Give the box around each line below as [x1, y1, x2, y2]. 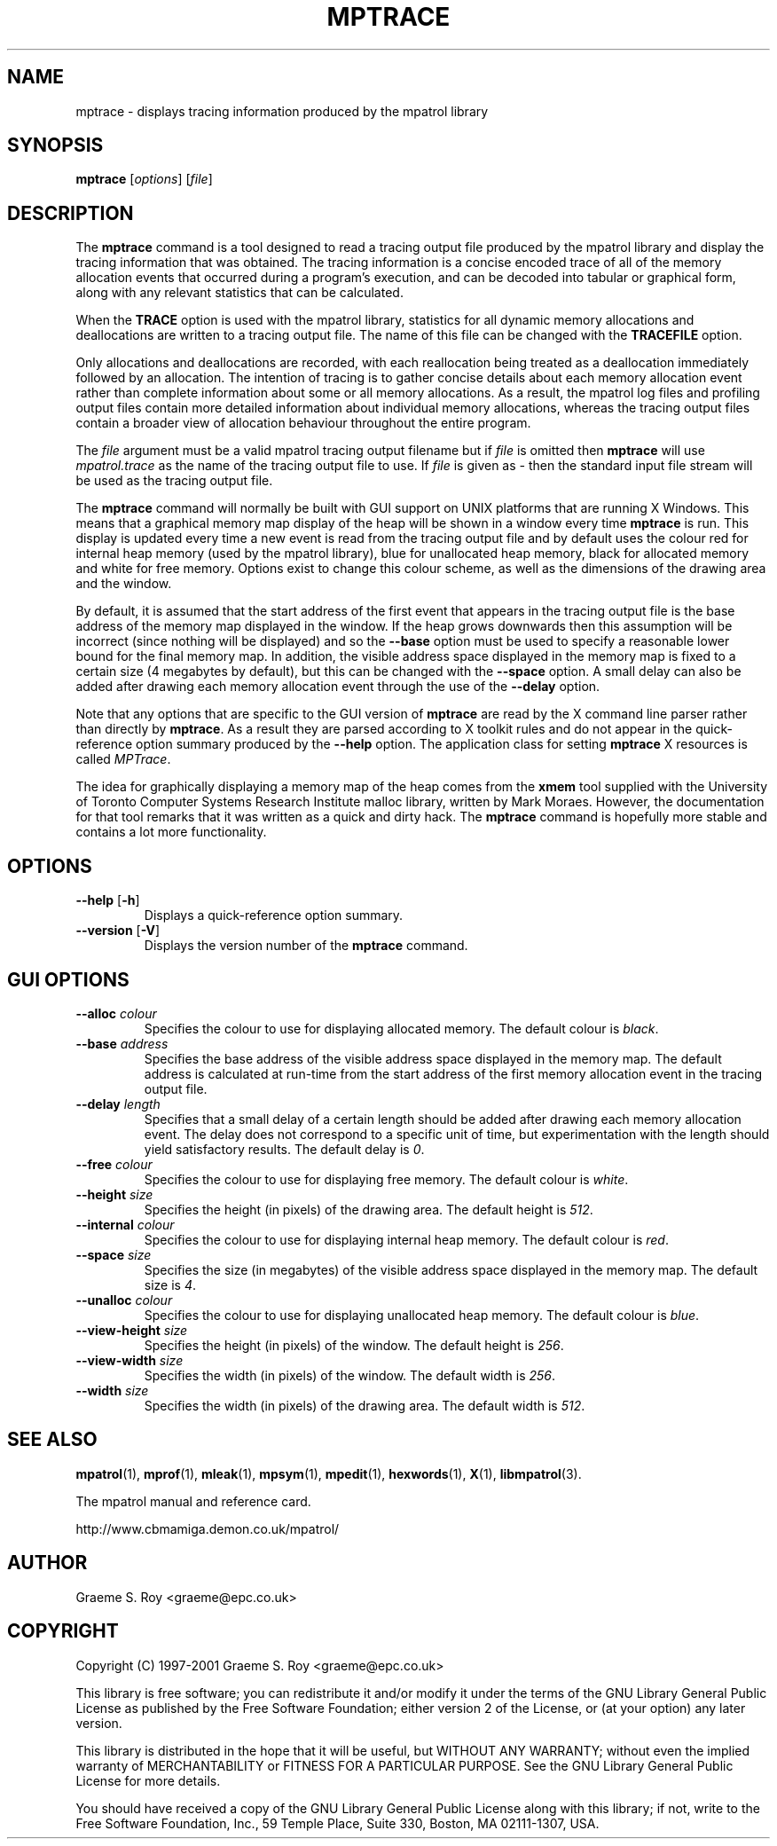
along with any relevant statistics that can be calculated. [75, 285, 404, 301]
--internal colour [75, 1216, 175, 1232]
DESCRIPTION [7, 201, 134, 224]
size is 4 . [144, 1276, 197, 1292]
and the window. [75, 576, 172, 592]
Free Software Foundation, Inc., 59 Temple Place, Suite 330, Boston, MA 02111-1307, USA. [75, 1815, 600, 1831]
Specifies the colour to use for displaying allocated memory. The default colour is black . [144, 1020, 659, 1036]
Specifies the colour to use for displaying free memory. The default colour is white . [144, 1171, 629, 1187]
